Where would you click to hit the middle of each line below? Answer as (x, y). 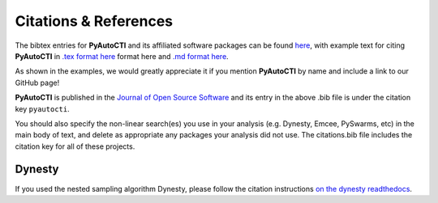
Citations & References (94, 21)
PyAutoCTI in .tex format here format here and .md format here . (122, 56)
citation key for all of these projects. (75, 146)
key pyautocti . (42, 108)
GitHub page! (37, 82)
